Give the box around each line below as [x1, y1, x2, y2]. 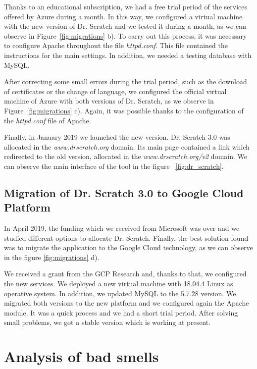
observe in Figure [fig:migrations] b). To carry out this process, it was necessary [4, 30, 247, 41]
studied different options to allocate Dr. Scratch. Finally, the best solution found [4, 232, 249, 243]
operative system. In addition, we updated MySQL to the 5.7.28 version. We [4, 288, 236, 298]
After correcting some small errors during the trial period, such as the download [4, 76, 247, 87]
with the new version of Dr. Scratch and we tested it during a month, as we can [4, 21, 246, 31]
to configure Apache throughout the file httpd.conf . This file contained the [4, 40, 228, 51]
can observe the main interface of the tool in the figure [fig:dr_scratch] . [4, 160, 224, 171]
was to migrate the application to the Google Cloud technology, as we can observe [4, 242, 253, 253]
